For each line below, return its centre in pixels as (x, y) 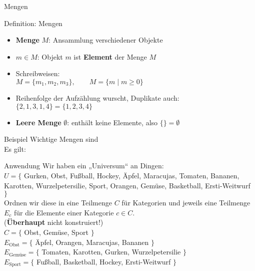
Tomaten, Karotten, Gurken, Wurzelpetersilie (111, 252)
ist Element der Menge (110, 56)
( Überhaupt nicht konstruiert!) (54, 222)
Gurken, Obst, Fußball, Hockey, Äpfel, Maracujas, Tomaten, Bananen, (131, 175)
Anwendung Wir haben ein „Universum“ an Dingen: (84, 166)
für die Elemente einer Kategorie (64, 212)
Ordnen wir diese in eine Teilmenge (58, 203)
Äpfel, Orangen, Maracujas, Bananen (92, 242)
